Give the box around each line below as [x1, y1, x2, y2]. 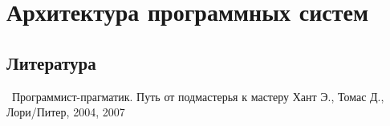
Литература [6, 50, 96, 75]
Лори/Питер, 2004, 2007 [6, 104, 125, 120]
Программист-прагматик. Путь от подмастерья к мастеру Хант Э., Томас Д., [11, 87, 384, 104]
